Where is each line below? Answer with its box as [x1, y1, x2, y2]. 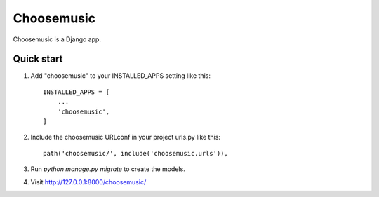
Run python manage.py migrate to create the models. [30, 165, 185, 173]
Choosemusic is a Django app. [13, 35, 102, 43]
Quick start [13, 53, 63, 65]
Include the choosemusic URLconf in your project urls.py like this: [30, 133, 221, 142]
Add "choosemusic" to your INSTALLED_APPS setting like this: [30, 72, 211, 80]
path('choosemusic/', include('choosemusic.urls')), [43, 149, 228, 157]
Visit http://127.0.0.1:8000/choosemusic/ [30, 177, 147, 186]
